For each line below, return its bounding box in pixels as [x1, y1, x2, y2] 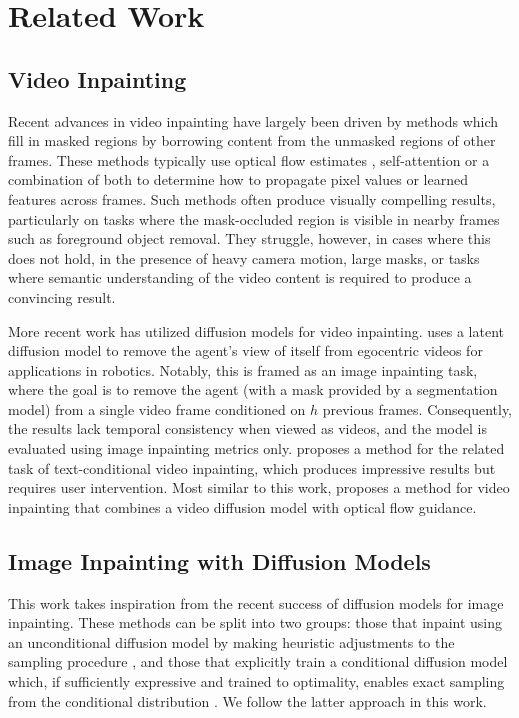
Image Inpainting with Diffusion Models [8, 545, 431, 576]
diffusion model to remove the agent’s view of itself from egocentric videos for [8, 340, 483, 361]
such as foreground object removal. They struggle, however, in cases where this [8, 228, 491, 249]
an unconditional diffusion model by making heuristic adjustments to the [8, 631, 455, 652]
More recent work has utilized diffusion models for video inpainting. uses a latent [8, 320, 504, 341]
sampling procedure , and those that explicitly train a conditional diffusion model [8, 651, 508, 672]
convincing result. [8, 286, 116, 307]
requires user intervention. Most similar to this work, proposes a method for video [8, 477, 510, 498]
